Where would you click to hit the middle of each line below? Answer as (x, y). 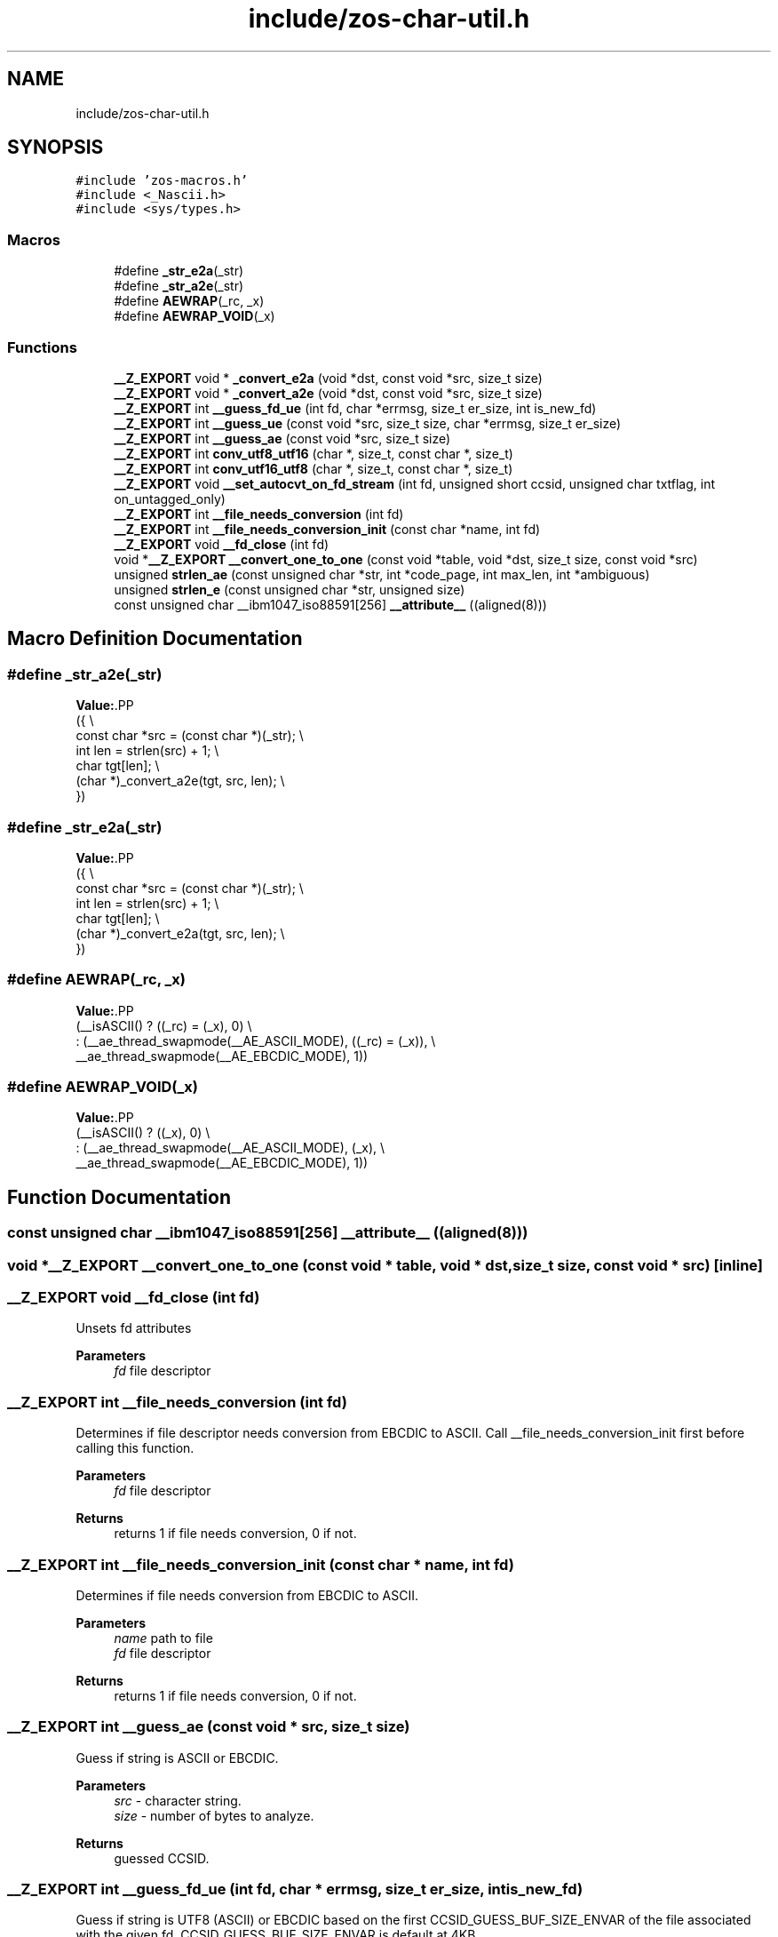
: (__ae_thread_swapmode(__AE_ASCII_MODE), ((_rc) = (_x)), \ (256, 1040)
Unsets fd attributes (134, 1328)
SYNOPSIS (56, 147)
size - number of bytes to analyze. (214, 1815)
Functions (42, 347)
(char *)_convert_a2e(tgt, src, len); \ (180, 781)
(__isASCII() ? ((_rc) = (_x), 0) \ (164, 1025)
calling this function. (135, 1448)
